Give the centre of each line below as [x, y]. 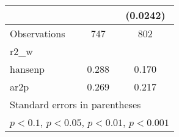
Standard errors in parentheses [75, 104]
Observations [38, 33]
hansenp [27, 69]
